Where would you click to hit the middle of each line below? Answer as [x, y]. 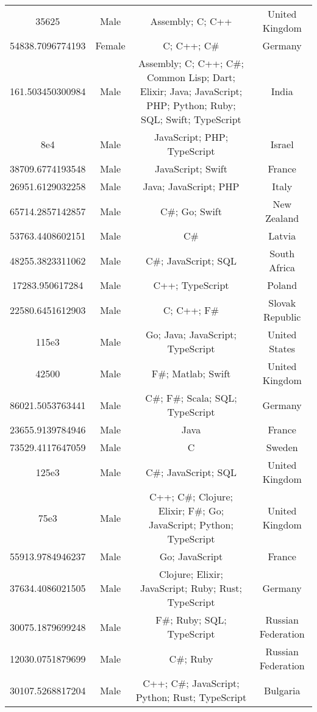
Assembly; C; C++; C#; [191, 63]
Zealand [282, 218]
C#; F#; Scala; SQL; [191, 398]
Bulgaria [282, 690]
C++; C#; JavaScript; [191, 683]
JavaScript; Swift [191, 169]
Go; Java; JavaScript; [191, 334]
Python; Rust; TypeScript [191, 697]
